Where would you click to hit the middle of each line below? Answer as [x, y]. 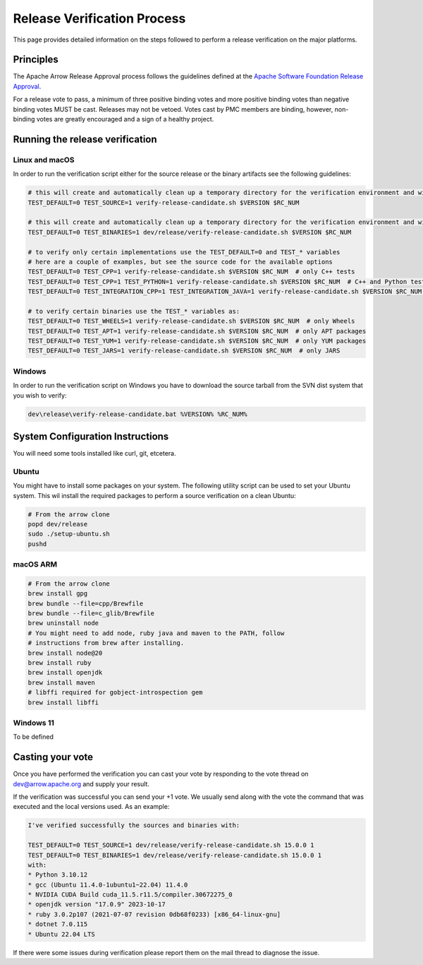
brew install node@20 [65, 653]
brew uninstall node [63, 623]
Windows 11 [33, 723]
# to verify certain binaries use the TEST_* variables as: [134, 311]
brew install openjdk [65, 673]
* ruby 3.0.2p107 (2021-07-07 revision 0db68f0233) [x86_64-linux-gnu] [154, 914]
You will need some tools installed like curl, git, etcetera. [94, 454]
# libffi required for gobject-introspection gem [115, 693]
